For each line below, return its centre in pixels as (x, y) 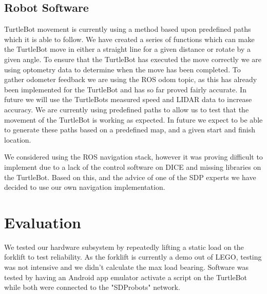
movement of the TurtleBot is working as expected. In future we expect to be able (133, 119)
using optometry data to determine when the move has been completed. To (122, 69)
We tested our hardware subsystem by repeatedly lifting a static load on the (124, 247)
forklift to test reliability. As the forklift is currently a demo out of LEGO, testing (133, 257)
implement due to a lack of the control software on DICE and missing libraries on (133, 166)
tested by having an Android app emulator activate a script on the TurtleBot (126, 277)
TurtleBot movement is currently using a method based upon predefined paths (128, 29)
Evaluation (43, 222)
